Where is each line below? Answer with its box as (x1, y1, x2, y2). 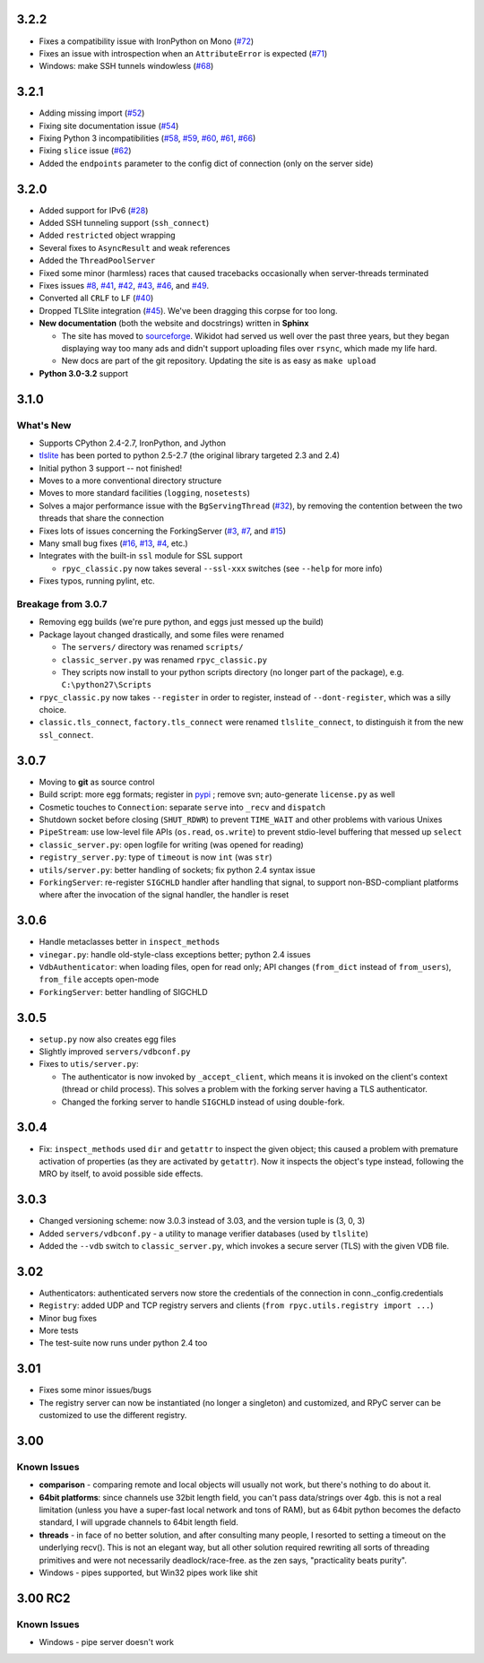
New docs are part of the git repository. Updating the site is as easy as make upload (61, 355, 376, 367)
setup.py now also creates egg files (39, 1034, 177, 1044)
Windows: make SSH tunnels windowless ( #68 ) (39, 61, 214, 72)
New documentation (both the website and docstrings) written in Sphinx (39, 318, 309, 329)
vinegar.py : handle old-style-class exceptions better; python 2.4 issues (39, 948, 311, 959)
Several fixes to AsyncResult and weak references (39, 242, 230, 253)
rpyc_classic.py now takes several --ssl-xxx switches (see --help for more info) (61, 563, 383, 574)
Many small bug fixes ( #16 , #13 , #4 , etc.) (39, 538, 188, 549)
